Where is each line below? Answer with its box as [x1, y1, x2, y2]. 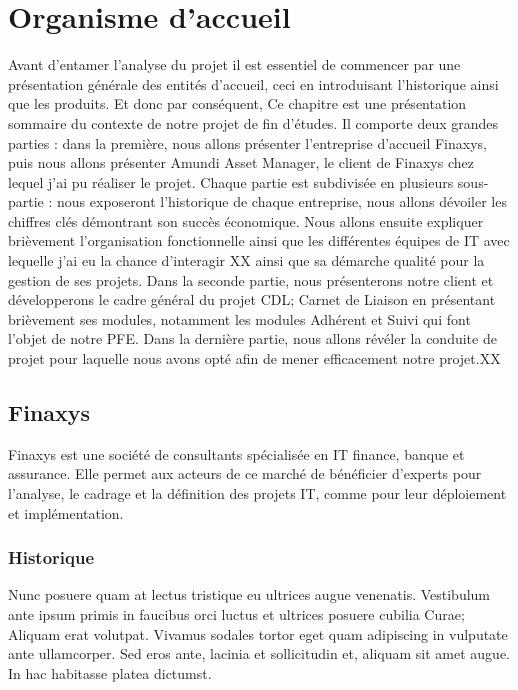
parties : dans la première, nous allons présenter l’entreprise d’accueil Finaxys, [8, 132, 487, 153]
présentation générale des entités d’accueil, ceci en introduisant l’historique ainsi [8, 73, 499, 94]
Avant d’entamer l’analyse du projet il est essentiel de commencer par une [8, 54, 461, 75]
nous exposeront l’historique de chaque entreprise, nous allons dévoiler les [57, 191, 507, 212]
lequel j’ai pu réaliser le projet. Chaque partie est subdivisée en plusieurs [8, 171, 454, 192]
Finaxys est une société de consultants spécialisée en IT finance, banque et [8, 443, 465, 464]
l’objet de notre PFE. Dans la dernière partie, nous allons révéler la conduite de [8, 328, 497, 349]
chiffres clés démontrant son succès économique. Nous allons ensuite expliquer [8, 210, 484, 231]
